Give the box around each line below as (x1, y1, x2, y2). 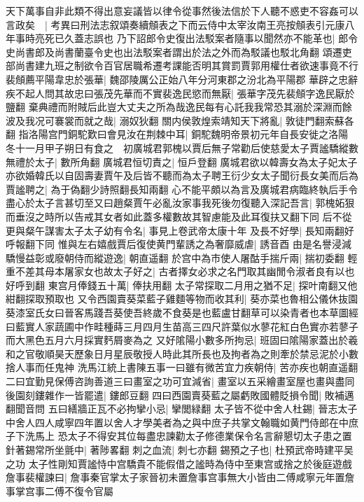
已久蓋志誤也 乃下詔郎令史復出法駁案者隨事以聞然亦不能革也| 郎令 (54, 31, 358, 46)
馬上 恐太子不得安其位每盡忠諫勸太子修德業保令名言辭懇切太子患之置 (34, 428, 352, 443)
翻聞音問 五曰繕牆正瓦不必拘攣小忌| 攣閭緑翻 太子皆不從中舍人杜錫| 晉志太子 (6, 401, 358, 416)
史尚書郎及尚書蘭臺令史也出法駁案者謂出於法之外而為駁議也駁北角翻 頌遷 (6, 44, 342, 59)
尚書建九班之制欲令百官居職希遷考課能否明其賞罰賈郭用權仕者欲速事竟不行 (15, 58, 358, 73)
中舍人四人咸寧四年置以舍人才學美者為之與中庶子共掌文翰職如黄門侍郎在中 (6, 414, 349, 429)
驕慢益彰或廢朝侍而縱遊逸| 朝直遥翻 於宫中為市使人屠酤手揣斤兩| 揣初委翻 (6, 250, 344, 265)
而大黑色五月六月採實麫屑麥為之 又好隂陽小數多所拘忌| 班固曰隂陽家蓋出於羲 (6, 333, 358, 347)
